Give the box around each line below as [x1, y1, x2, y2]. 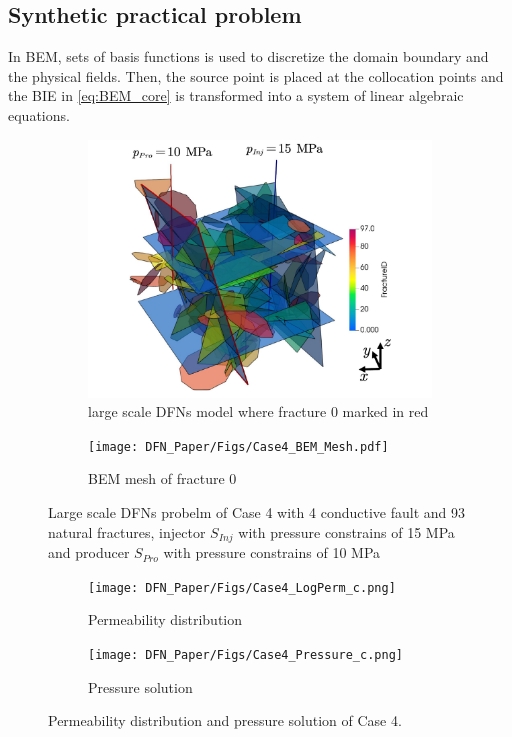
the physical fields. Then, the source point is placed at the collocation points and [8, 65, 504, 86]
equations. [8, 104, 70, 125]
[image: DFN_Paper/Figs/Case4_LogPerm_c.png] [88, 580, 396, 595]
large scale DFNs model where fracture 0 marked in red [88, 401, 429, 422]
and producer [48, 542, 130, 563]
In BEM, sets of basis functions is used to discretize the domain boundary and [8, 46, 489, 67]
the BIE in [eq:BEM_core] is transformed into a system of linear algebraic [8, 85, 464, 106]
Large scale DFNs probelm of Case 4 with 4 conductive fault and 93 [48, 502, 465, 523]
